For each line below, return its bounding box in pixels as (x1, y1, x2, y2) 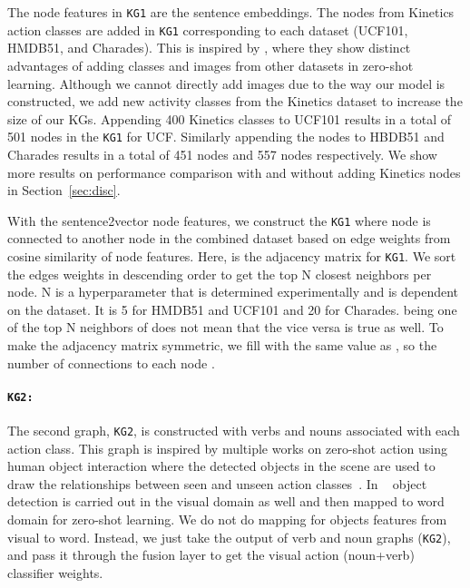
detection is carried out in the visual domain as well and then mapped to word (7, 492, 445, 511)
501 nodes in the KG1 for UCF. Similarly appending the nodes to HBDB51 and (7, 127, 445, 146)
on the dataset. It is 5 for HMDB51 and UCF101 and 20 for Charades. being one (7, 299, 457, 318)
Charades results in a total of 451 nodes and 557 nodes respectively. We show (7, 144, 437, 163)
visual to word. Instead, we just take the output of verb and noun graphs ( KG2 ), (7, 527, 451, 546)
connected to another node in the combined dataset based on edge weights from (7, 229, 451, 248)
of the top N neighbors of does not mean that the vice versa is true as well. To (7, 318, 444, 337)
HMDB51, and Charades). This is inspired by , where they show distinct (7, 38, 411, 57)
